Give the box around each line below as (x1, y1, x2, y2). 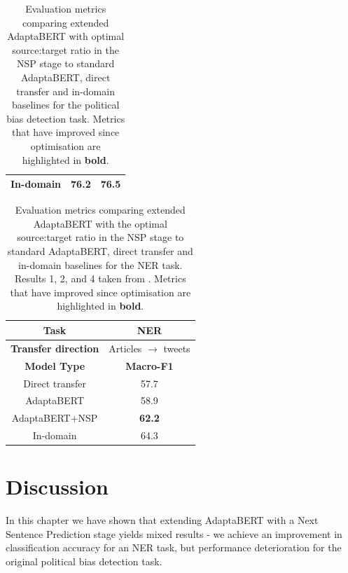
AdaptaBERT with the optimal (33, 216, 167, 230)
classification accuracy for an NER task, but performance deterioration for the (6, 540, 342, 555)
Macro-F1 (125, 358, 174, 373)
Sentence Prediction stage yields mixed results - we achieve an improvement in (6, 526, 342, 541)
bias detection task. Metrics (6, 111, 125, 125)
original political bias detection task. (6, 554, 162, 569)
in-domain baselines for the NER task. (18, 257, 183, 272)
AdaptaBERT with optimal (7, 29, 125, 43)
